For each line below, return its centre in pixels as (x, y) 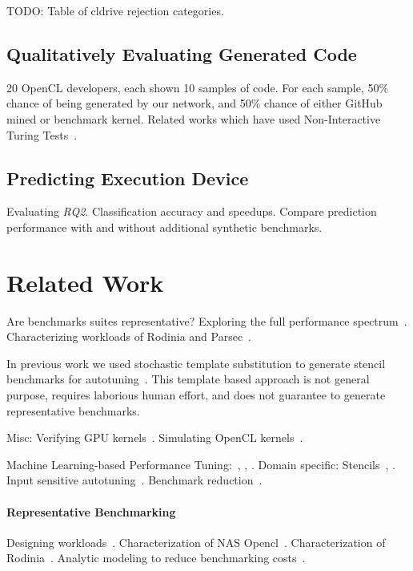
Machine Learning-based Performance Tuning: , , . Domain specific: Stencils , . (201, 464)
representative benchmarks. (73, 410)
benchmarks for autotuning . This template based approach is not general (188, 379)
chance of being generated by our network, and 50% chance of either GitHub (194, 103)
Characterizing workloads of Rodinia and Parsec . (129, 336)
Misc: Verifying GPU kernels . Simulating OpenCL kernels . (155, 437)
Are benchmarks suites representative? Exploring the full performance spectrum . (207, 320)
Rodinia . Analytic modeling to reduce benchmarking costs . (156, 558)
